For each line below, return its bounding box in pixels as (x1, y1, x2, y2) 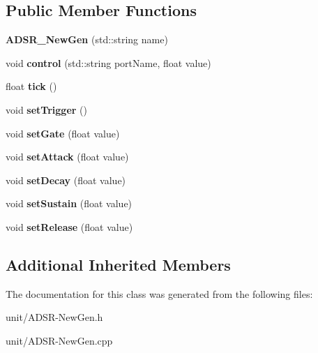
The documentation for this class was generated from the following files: (6, 286, 313, 301)
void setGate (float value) (6, 126, 120, 140)
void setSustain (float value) (6, 196, 132, 211)
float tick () (6, 79, 57, 93)
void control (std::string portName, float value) (6, 55, 211, 70)
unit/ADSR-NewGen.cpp (6, 333, 113, 347)
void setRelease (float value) (6, 219, 133, 234)
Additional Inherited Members (6, 253, 231, 275)
